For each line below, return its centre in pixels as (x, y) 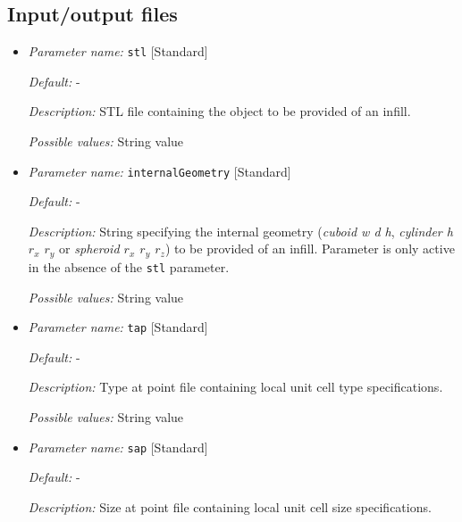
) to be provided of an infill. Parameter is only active (310, 249)
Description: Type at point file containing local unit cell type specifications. (235, 387)
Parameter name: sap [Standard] (118, 447)
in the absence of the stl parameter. (129, 266)
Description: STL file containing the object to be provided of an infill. (219, 111)
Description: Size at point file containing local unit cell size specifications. (230, 506)
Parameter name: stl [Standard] (118, 51)
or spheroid (89, 249)
